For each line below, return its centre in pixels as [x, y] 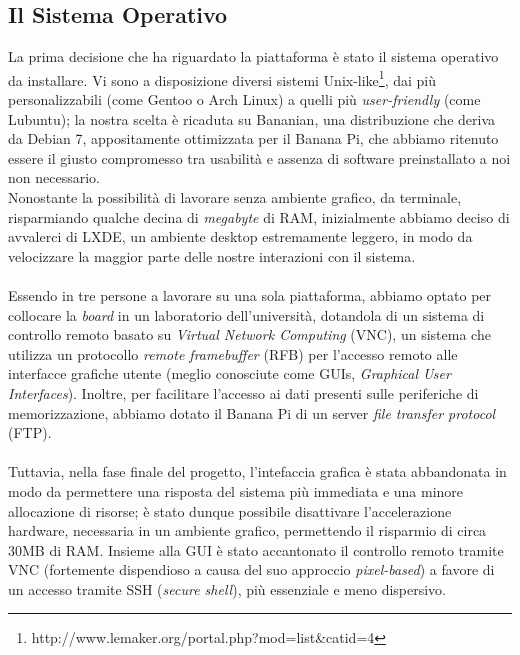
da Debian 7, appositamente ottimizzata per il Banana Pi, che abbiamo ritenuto [253, 138]
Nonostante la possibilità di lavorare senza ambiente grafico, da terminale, [235, 197]
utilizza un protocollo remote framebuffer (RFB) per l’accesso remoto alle [233, 353]
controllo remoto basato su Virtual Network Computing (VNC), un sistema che [249, 334]
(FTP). [30, 432]
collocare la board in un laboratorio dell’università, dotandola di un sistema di [246, 314]
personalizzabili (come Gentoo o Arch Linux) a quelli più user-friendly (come [244, 99]
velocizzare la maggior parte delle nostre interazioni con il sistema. [212, 255]
